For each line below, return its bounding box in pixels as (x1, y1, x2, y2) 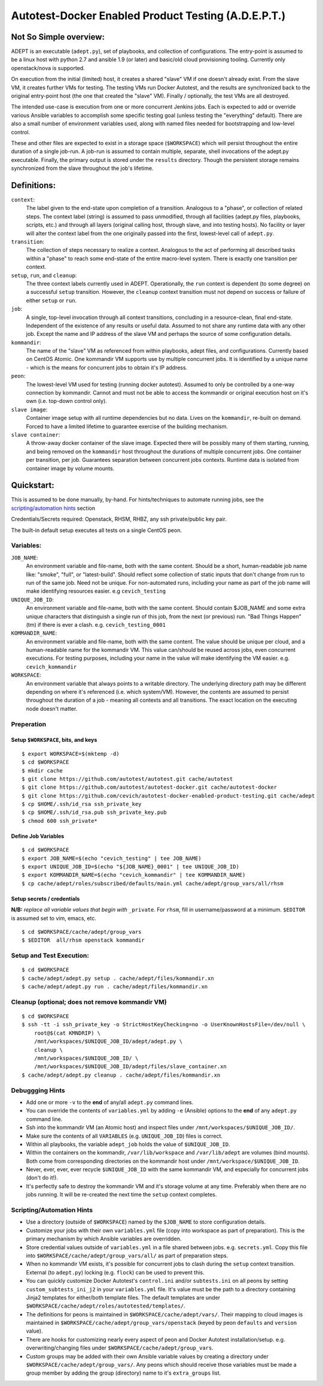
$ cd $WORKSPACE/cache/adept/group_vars (22, 928, 142, 935)
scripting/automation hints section (11, 504, 96, 512)
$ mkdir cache (22, 767, 63, 774)
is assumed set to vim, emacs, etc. (11, 915, 97, 922)
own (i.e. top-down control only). (26, 398, 107, 405)
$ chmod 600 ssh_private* (22, 817, 98, 824)
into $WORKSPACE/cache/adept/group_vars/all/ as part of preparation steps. (26, 1252, 228, 1259)
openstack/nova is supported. (11, 64, 85, 71)
